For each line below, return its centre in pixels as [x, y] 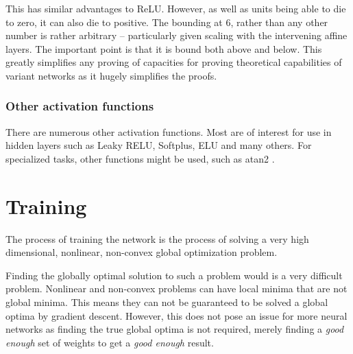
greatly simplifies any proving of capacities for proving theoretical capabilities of [174, 62]
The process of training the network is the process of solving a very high [157, 238]
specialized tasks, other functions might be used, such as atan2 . [140, 158]
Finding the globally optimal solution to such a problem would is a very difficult [174, 275]
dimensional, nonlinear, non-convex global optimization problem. [142, 252]
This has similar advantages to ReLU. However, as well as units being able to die [176, 8]
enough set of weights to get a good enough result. [110, 342]
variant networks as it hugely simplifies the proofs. [111, 75]
